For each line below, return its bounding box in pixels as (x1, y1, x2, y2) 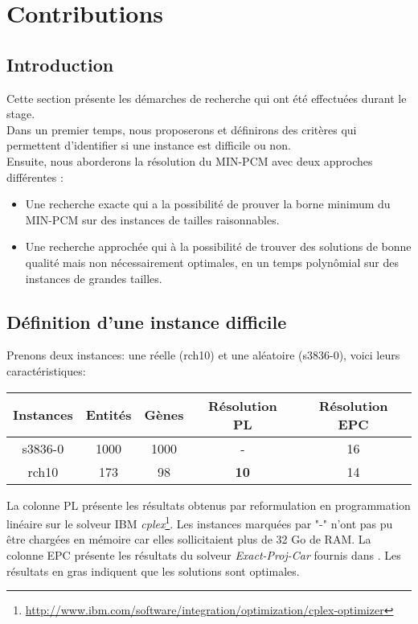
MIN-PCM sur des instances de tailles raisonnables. (25, 211, 280, 228)
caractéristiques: (6, 362, 86, 379)
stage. (6, 105, 35, 122)
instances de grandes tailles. (25, 269, 162, 286)
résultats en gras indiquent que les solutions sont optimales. (6, 562, 300, 579)
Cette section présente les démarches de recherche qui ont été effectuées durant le (6, 89, 407, 106)
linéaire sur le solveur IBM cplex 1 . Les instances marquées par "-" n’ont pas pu (6, 513, 393, 532)
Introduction (6, 51, 114, 76)
